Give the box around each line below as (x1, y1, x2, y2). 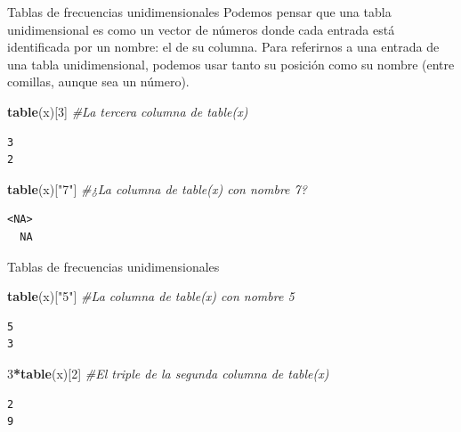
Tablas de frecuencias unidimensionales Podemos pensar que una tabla (7, 3, 392, 20)
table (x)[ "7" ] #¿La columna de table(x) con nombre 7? (7, 179, 307, 198)
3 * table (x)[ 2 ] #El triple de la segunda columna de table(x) (7, 363, 329, 382)
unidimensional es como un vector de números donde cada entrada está (7, 20, 395, 38)
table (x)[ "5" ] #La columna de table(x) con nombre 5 (7, 287, 295, 306)
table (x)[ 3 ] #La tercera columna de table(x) (7, 102, 248, 120)
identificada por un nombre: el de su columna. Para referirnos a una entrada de (7, 37, 440, 56)
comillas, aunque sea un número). (7, 72, 190, 91)
